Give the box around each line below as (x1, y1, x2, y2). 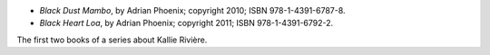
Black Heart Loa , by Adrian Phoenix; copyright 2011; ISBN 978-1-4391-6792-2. (39, 18, 334, 29)
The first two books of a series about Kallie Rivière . (16, 34, 208, 45)
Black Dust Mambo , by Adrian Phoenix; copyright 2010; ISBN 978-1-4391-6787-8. (39, 5, 346, 15)
